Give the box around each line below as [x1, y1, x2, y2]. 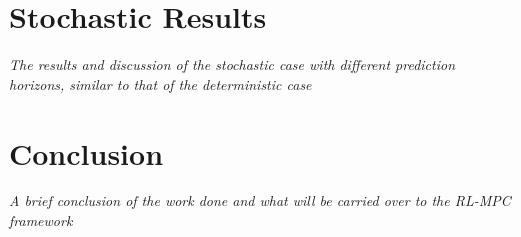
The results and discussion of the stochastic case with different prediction [9, 54, 456, 75]
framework [9, 210, 73, 231]
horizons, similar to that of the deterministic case [9, 73, 312, 94]
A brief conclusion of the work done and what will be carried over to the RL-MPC [9, 190, 511, 211]
